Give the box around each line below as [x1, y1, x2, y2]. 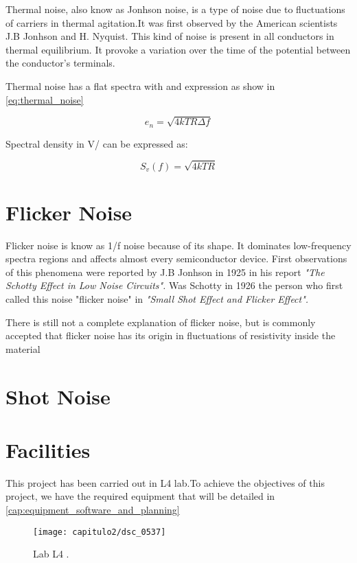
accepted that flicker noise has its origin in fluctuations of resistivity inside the [5, 328, 336, 343]
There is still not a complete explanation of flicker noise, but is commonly [5, 314, 316, 329]
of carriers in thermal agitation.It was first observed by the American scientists [5, 15, 338, 30]
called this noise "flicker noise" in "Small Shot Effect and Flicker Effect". [5, 292, 309, 306]
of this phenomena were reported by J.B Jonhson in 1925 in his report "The [5, 264, 325, 279]
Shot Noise [5, 382, 111, 410]
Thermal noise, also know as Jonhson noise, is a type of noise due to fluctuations [5, 2, 345, 16]
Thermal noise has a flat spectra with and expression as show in [5, 78, 275, 93]
